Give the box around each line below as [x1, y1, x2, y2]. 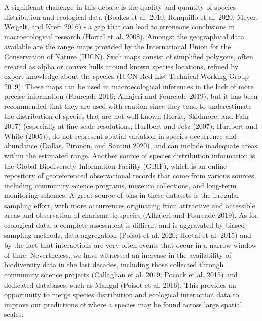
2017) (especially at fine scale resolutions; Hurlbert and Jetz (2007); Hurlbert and [4, 121, 258, 131]
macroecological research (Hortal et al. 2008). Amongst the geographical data [4, 31, 244, 42]
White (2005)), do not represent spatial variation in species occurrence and [4, 130, 237, 141]
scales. [4, 309, 24, 319]
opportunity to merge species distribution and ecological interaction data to [4, 289, 239, 300]
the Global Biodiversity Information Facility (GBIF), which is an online [4, 160, 227, 171]
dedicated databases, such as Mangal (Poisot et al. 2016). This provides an [4, 279, 236, 290]
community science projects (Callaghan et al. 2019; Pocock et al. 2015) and [4, 269, 238, 280]
